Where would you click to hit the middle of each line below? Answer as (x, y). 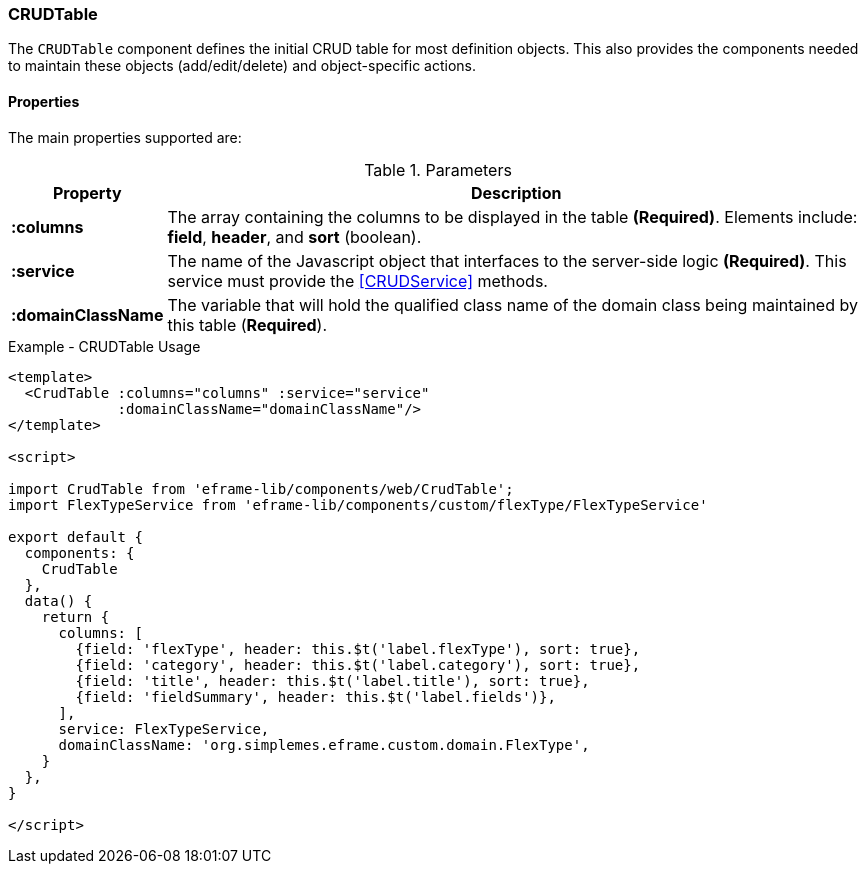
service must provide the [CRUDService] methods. (357, 280)
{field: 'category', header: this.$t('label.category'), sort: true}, (358, 664)
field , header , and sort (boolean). (294, 236)
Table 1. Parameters (438, 169)
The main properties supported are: (125, 137)
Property (87, 192)
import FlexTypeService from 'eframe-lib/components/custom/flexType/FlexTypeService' (358, 504)
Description (516, 192)
